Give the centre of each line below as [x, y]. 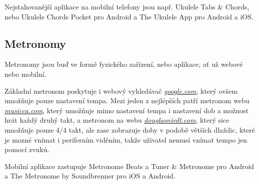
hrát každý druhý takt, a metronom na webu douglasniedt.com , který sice [117, 120]
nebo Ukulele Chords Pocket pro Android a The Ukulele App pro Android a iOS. [129, 16]
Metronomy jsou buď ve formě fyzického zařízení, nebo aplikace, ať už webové [124, 64]
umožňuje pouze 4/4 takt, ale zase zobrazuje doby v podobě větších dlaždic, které [130, 129]
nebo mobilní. [25, 74]
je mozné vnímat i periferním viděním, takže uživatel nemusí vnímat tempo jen [126, 139]
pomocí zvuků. [27, 149]
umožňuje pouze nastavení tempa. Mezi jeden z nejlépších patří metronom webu [127, 100]
